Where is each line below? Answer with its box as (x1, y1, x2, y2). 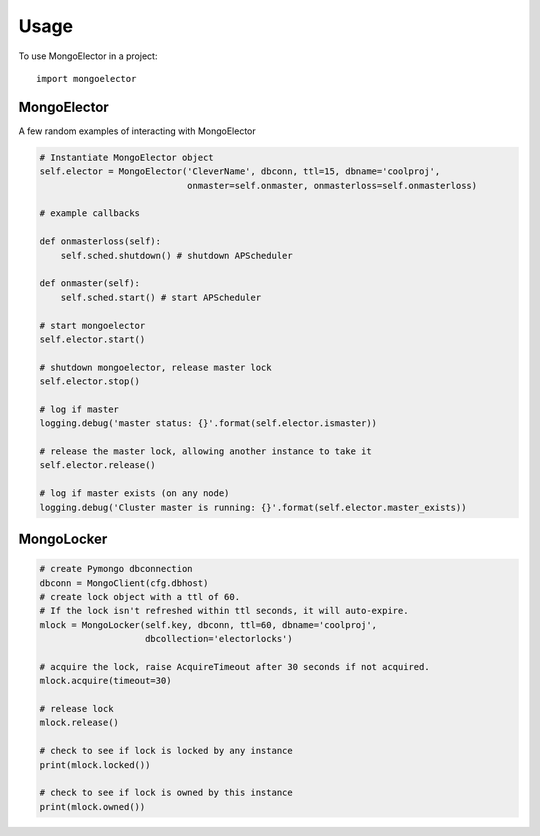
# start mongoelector (39, 320, 146, 331)
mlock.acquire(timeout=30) (39, 675, 172, 687)
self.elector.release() (39, 460, 157, 471)
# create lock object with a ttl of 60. (39, 591, 240, 602)
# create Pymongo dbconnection (39, 563, 194, 575)
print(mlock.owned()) (39, 801, 146, 812)
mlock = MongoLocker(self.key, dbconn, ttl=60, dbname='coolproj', (39, 619, 378, 630)
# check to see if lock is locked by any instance (39, 745, 294, 757)
